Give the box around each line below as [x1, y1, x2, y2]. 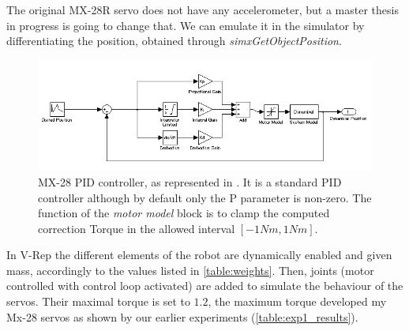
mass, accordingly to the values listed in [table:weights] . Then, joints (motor [6, 261, 374, 278]
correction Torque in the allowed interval [38, 220, 235, 236]
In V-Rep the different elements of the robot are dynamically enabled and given [6, 246, 392, 263]
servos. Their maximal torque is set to [6, 293, 190, 310]
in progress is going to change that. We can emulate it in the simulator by [6, 17, 365, 33]
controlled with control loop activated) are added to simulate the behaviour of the [6, 277, 403, 294]
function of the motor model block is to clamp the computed [38, 205, 330, 221]
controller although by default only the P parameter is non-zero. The [38, 189, 372, 205]
